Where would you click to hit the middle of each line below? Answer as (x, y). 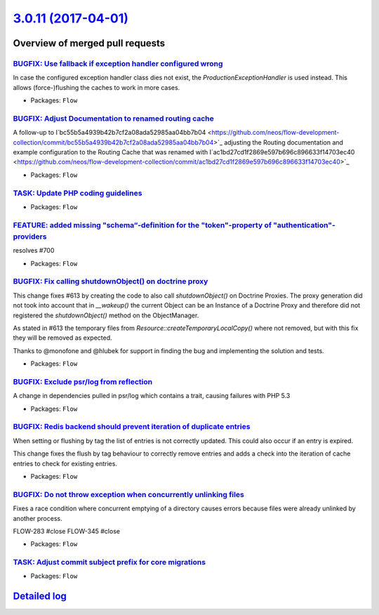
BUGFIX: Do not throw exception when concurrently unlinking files (129, 494)
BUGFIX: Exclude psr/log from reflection (83, 381)
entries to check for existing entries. (65, 463)
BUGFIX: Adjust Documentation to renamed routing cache (113, 118)
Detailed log (40, 596)
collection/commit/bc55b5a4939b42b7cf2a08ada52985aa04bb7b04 (113, 142)
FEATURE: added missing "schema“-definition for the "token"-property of (142, 225)
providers (30, 237)
